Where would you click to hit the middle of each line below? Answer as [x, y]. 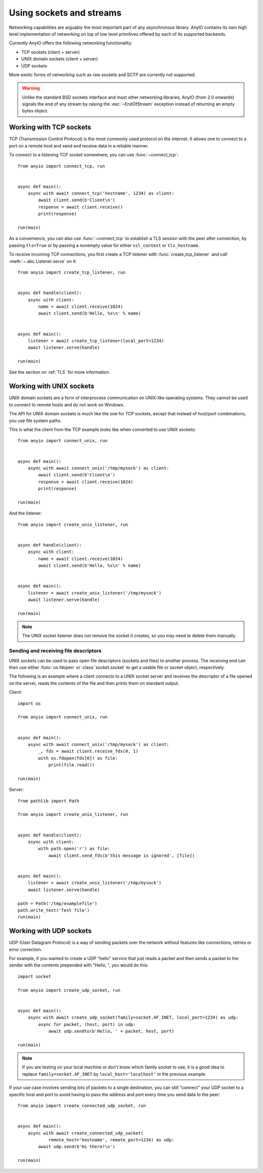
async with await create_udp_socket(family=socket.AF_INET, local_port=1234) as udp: [133, 1018]
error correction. [26, 949]
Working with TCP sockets [50, 127]
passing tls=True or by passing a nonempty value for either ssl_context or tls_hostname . [104, 245]
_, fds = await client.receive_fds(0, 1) [88, 751]
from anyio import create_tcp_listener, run [72, 272]
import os [29, 703]
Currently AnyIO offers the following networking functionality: [71, 43]
